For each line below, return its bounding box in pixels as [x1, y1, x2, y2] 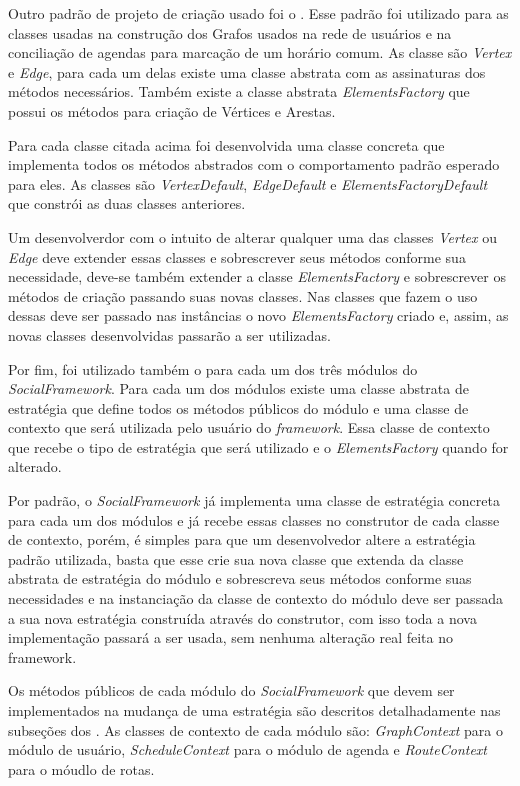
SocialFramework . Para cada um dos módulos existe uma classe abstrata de [8, 378, 469, 399]
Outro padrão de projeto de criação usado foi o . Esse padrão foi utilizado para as [8, 3, 509, 23]
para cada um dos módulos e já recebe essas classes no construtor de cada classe [8, 509, 500, 530]
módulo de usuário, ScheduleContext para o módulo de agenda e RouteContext [8, 739, 487, 760]
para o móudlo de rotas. [8, 758, 155, 779]
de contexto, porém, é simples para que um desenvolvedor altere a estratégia [8, 529, 476, 550]
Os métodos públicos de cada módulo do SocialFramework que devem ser [8, 680, 455, 701]
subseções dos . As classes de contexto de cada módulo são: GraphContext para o [8, 719, 503, 740]
